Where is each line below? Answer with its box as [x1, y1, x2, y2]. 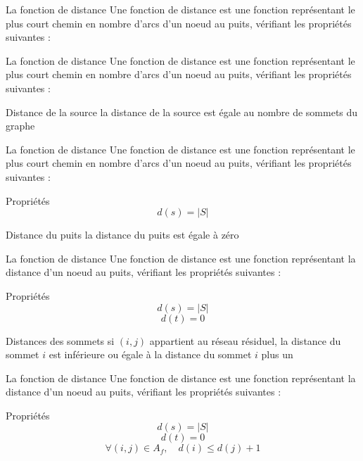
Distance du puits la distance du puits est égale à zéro [6, 227, 239, 242]
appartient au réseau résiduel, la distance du [149, 333, 341, 348]
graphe [6, 118, 35, 133]
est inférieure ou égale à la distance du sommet [49, 347, 252, 362]
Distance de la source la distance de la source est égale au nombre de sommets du [6, 104, 358, 119]
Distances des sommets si [6, 333, 115, 348]
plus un [261, 347, 293, 362]
